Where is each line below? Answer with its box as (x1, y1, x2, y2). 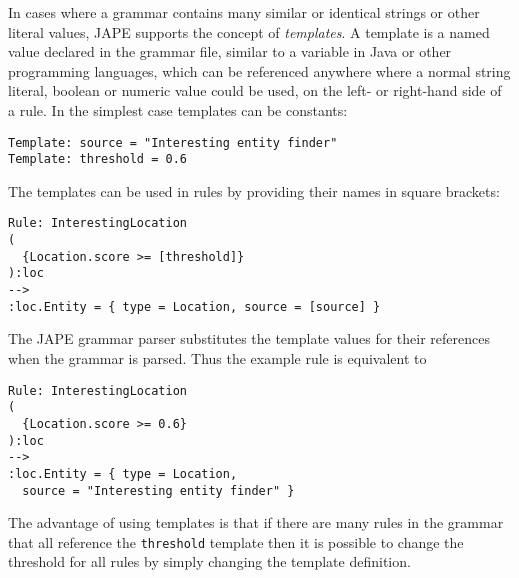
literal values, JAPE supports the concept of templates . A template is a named (8, 21, 490, 42)
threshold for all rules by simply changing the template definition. (8, 551, 411, 572)
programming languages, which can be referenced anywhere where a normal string (8, 60, 511, 81)
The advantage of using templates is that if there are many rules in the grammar (8, 512, 504, 533)
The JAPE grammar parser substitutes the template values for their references (8, 328, 490, 349)
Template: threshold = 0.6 (8, 152, 187, 167)
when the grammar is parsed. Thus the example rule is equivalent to (8, 348, 427, 368)
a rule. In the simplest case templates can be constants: (8, 99, 348, 120)
